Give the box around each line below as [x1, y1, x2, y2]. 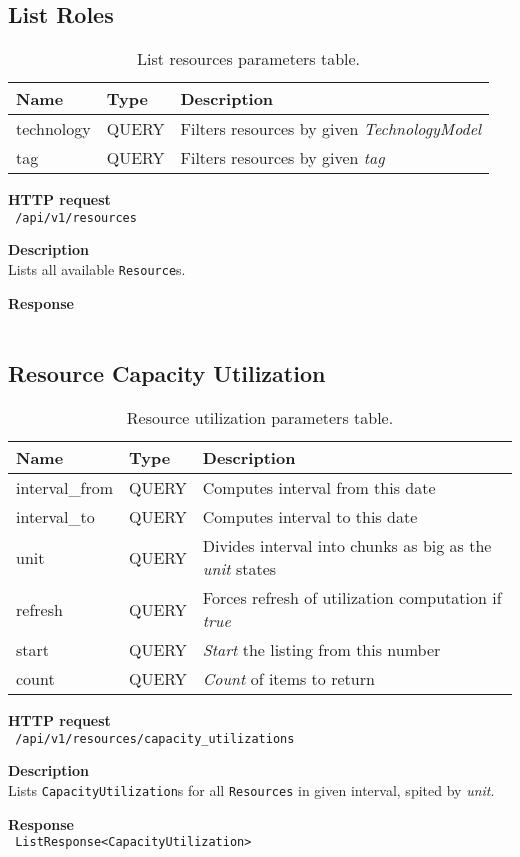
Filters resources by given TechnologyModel [180, 117, 482, 141]
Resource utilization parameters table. [126, 406, 394, 430]
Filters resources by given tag [180, 146, 385, 170]
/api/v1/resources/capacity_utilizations [15, 731, 295, 746]
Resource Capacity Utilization [8, 358, 326, 389]
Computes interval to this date [202, 505, 418, 529]
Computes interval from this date [202, 476, 436, 500]
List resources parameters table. [137, 47, 361, 71]
